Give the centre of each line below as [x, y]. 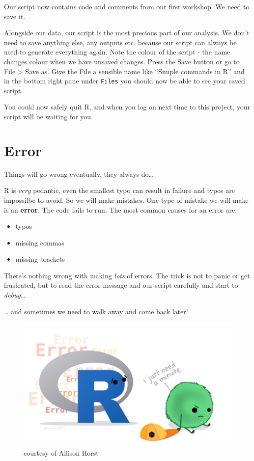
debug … [15, 295]
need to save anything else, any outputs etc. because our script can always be [120, 42]
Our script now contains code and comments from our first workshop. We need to [127, 6]
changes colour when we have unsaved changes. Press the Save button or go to [122, 61]
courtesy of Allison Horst [61, 452]
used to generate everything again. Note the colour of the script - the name [117, 52]
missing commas [40, 242]
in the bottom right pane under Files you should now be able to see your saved [125, 81]
